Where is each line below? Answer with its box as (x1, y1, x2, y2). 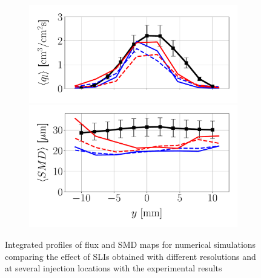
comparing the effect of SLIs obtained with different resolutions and (5, 250, 256, 262)
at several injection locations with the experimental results (5, 262, 222, 274)
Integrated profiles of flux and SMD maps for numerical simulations (5, 238, 256, 250)
